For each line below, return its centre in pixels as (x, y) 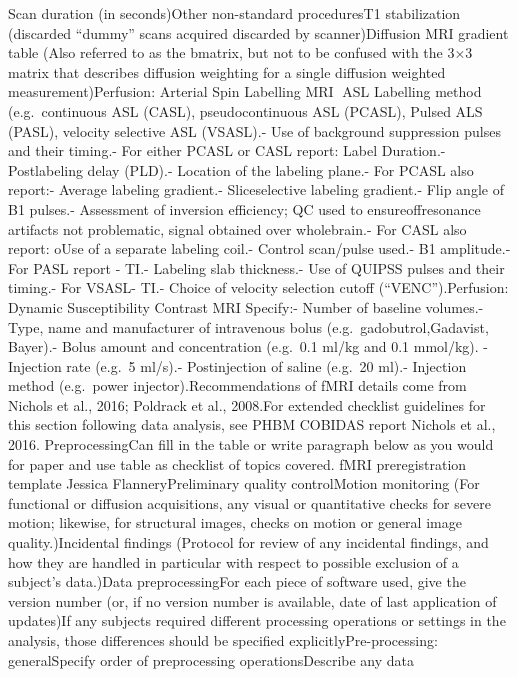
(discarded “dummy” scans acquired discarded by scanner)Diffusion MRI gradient (258, 32)
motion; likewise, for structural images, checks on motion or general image (235, 522)
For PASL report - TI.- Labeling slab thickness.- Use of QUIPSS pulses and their (256, 267)
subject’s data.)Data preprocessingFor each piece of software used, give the (237, 581)
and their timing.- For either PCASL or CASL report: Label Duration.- (227, 150)
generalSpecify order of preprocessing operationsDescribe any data (211, 659)
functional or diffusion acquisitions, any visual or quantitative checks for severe (249, 502)
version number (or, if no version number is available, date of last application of (252, 600)
